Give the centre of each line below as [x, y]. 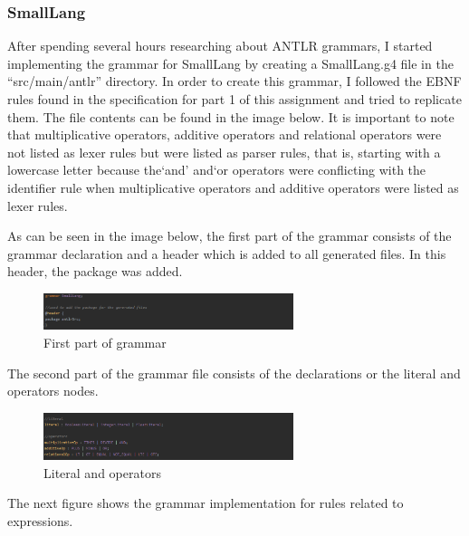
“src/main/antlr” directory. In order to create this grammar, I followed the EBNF [234, 81]
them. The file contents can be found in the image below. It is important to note [231, 116]
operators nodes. [53, 391]
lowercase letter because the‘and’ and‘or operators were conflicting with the [217, 170]
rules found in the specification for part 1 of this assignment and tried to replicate [234, 99]
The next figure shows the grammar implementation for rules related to [206, 503]
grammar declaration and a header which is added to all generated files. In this [227, 253]
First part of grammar [105, 343]
